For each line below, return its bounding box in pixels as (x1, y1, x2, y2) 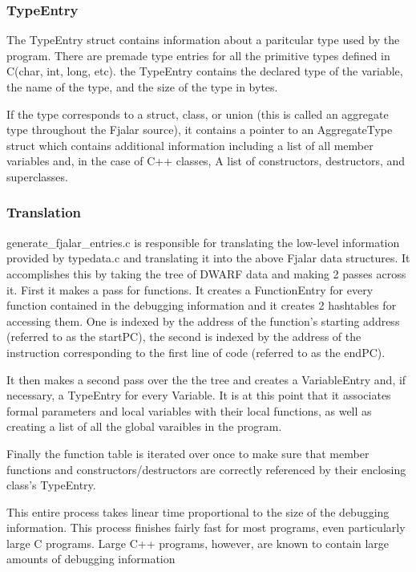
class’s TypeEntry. (6, 477, 96, 493)
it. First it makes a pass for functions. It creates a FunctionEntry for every (6, 281, 374, 298)
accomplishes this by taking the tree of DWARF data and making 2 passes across (6, 265, 406, 282)
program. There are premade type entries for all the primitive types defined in (6, 47, 390, 63)
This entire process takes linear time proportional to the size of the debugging (6, 503, 390, 520)
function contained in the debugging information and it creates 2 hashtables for (6, 297, 397, 314)
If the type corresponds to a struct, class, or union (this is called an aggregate (6, 105, 389, 122)
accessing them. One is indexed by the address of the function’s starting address (6, 312, 400, 329)
